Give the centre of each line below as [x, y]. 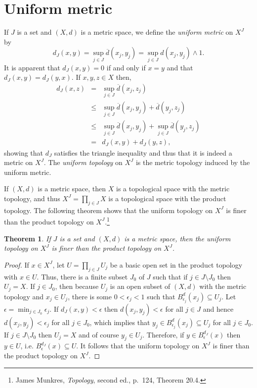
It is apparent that [32, 67]
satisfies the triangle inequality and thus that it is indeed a [143, 152]
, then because [77, 286]
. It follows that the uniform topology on [138, 346]
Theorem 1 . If [27, 238]
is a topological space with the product [167, 198]
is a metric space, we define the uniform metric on [157, 32]
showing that [24, 152]
